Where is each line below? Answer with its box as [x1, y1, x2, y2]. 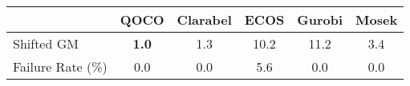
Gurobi [297, 10, 343, 29]
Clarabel [177, 10, 232, 29]
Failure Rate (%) [13, 57, 108, 76]
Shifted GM [13, 34, 79, 53]
